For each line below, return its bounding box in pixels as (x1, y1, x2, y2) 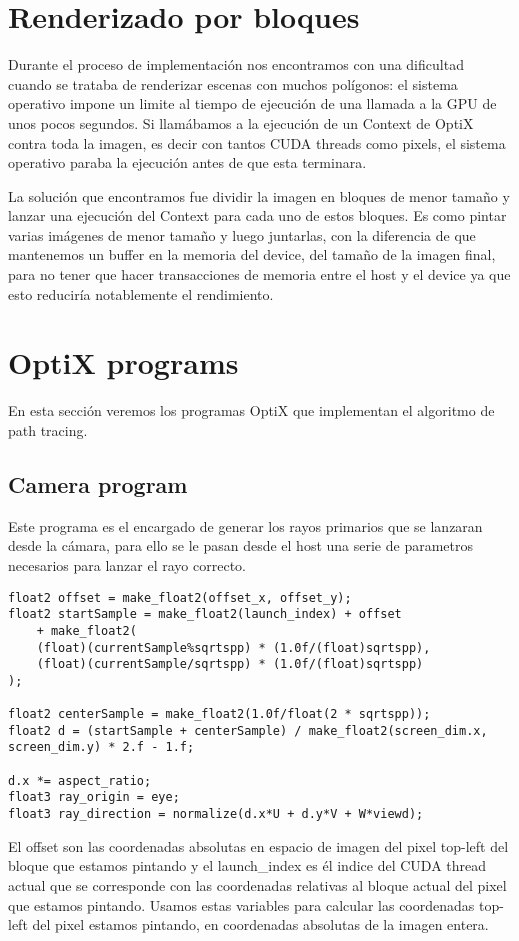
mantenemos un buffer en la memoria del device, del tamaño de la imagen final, (8, 244, 496, 265)
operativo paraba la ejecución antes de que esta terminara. (8, 152, 367, 173)
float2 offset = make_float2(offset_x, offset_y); (8, 590, 352, 605)
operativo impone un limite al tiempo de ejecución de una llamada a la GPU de (8, 93, 497, 114)
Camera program (8, 468, 188, 499)
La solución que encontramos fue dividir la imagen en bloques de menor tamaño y (8, 185, 510, 206)
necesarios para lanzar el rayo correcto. (8, 554, 246, 575)
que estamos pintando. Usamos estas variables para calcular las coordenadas (8, 894, 475, 915)
